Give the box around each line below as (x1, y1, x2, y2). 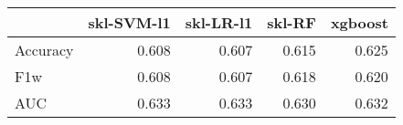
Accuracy (15, 39, 74, 60)
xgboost (330, 12, 388, 33)
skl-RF (267, 12, 316, 33)
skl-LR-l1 (185, 12, 253, 33)
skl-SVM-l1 (88, 12, 171, 33)
